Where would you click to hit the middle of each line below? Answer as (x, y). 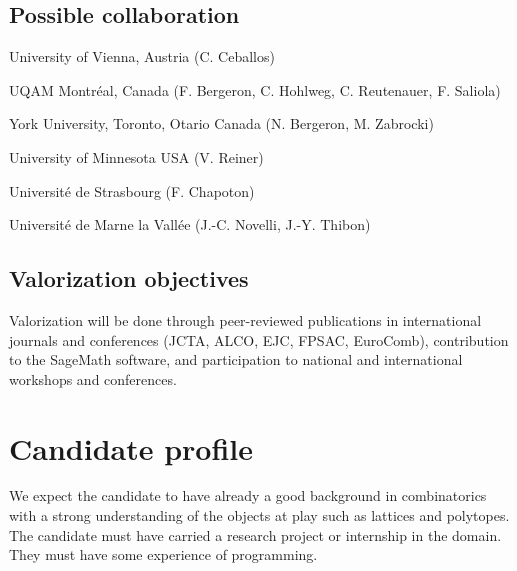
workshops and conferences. (93, 378)
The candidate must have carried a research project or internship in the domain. (255, 534)
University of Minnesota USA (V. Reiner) (136, 156)
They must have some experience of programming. (163, 554)
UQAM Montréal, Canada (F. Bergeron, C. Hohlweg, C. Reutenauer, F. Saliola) (255, 89)
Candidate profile (131, 447)
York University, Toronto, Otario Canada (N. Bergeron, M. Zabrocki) (221, 123)
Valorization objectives (129, 278)
